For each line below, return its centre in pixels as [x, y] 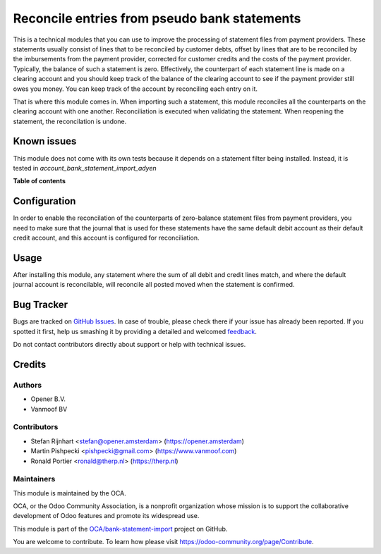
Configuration [44, 201]
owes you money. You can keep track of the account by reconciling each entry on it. [135, 89]
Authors [28, 385]
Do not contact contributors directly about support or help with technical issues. [129, 345]
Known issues [45, 141]
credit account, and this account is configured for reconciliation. [107, 238]
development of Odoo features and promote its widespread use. [106, 516]
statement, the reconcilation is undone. [70, 121]
